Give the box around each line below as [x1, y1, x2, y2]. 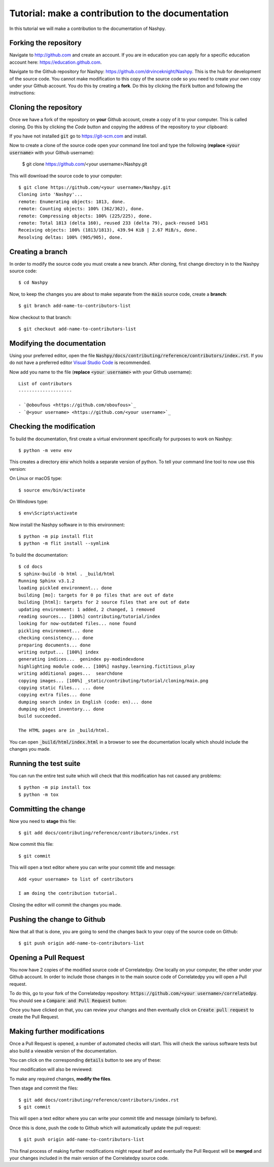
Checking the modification [9, 422, 96, 431]
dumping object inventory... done [18, 706, 104, 712]
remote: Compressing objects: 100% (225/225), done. [18, 213, 152, 219]
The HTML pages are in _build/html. [18, 728, 110, 733]
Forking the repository [9, 39, 82, 47]
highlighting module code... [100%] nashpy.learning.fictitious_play [18, 663, 195, 669]
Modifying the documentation [9, 339, 106, 348]
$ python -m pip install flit [18, 533, 94, 539]
